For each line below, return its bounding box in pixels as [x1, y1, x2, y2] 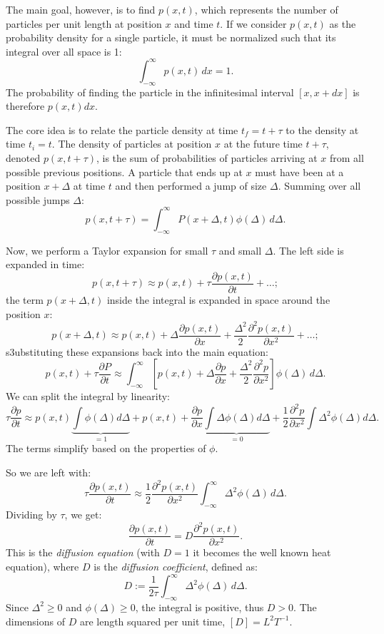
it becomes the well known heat [193, 545, 331, 560]
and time [174, 16, 213, 31]
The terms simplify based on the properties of [6, 441, 206, 456]
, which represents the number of [194, 2, 338, 16]
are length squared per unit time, [79, 613, 226, 628]
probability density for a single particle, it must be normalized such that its [6, 30, 336, 45]
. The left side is [273, 242, 344, 257]
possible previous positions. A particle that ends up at [6, 164, 243, 179]
